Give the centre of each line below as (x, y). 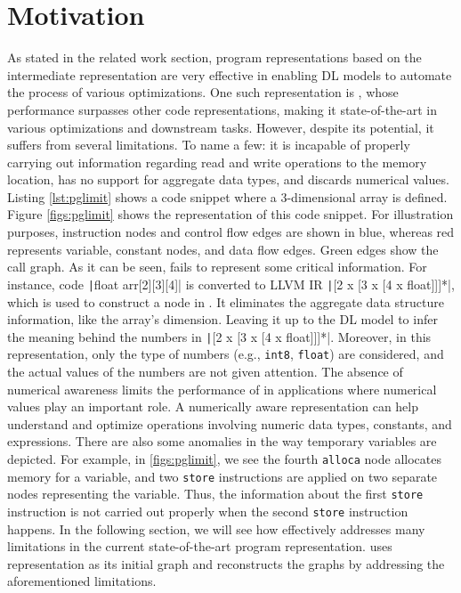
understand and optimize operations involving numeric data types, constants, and (230, 423)
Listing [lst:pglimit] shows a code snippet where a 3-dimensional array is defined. (227, 196)
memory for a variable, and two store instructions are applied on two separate (222, 476)
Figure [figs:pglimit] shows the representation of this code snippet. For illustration (230, 214)
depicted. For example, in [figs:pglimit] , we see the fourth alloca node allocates (224, 458)
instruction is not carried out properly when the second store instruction (208, 511)
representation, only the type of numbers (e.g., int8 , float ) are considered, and (226, 354)
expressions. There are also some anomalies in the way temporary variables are (222, 441)
